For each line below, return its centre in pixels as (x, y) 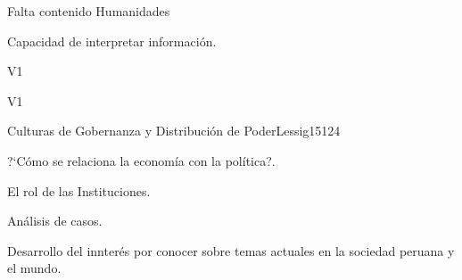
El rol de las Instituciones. (79, 190)
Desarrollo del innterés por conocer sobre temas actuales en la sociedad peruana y (231, 250)
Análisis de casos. (55, 221)
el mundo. (34, 268)
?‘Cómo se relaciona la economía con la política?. (141, 160)
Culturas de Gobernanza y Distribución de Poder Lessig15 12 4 (174, 131)
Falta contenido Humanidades (89, 11)
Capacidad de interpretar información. (112, 41)
